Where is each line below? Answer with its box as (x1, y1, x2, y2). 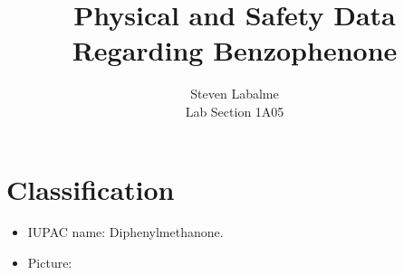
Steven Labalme (190, 84, 279, 103)
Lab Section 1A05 (185, 101, 284, 120)
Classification (6, 170, 175, 207)
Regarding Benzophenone (72, 32, 398, 69)
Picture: (27, 253, 72, 272)
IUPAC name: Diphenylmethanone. (27, 223, 224, 242)
